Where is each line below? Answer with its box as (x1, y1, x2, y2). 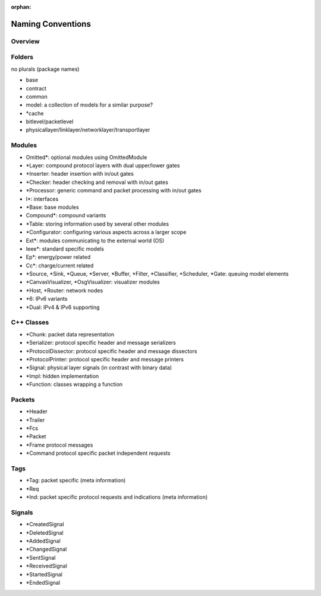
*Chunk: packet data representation (26, 330, 115, 338)
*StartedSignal (26, 570, 62, 578)
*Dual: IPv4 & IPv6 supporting (26, 304, 100, 311)
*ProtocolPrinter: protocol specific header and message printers (26, 355, 184, 363)
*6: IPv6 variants (26, 295, 68, 302)
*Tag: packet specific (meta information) (26, 477, 126, 484)
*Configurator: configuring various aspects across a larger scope (26, 229, 187, 236)
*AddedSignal (26, 538, 61, 545)
